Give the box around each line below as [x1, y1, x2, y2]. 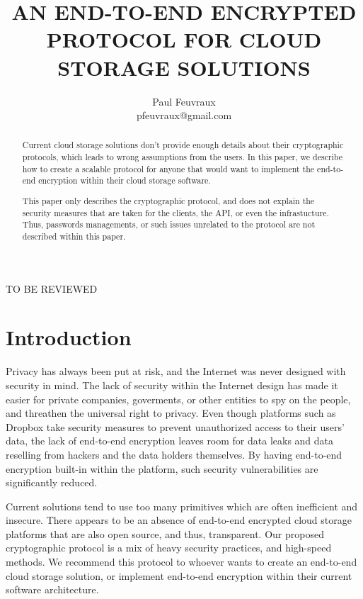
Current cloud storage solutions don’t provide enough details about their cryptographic [22, 139, 344, 151]
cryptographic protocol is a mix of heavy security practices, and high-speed [6, 540, 332, 555]
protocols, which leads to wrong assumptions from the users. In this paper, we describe [22, 151, 343, 163]
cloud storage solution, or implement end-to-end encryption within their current [6, 568, 352, 583]
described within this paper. [22, 230, 126, 242]
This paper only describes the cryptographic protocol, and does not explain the [22, 195, 315, 206]
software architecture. [6, 582, 99, 597]
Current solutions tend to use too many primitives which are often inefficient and [6, 498, 358, 513]
